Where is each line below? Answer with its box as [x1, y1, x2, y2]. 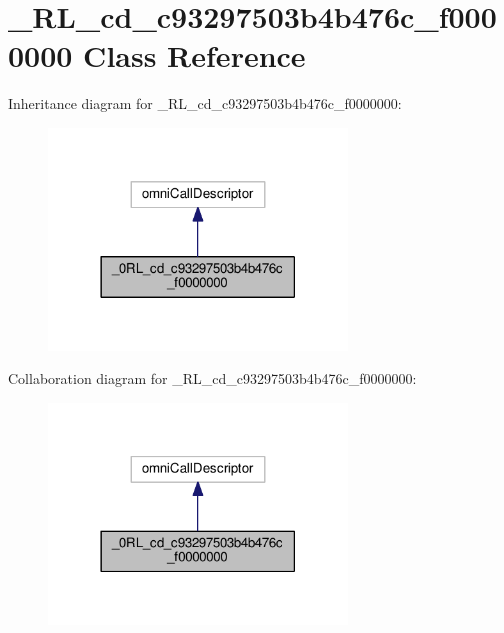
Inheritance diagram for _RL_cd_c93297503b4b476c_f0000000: [8, 93, 402, 114]
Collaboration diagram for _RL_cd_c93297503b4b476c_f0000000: [8, 368, 417, 389]
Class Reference [83, 35, 306, 76]
